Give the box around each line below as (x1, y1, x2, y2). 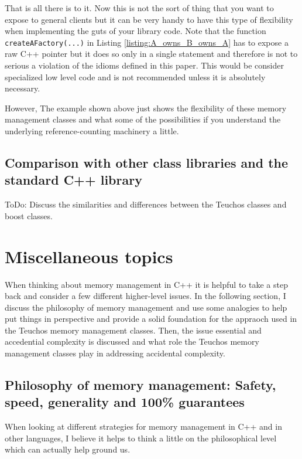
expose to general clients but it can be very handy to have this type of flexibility (5, 13, 293, 25)
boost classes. (5, 209, 53, 222)
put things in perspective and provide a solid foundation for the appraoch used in (5, 312, 297, 325)
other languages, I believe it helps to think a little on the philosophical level (5, 431, 277, 444)
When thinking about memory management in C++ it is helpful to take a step (5, 278, 288, 290)
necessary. (5, 82, 40, 94)
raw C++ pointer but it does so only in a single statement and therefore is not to (5, 47, 298, 60)
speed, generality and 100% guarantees (5, 393, 245, 411)
